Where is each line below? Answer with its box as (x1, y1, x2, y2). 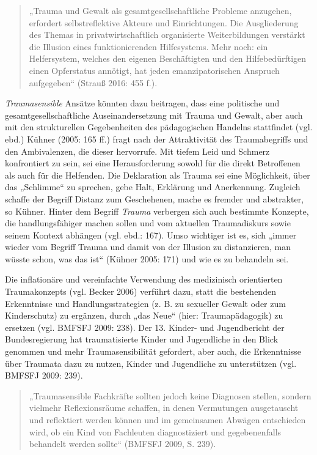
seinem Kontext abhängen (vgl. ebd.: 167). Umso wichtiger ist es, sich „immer (5, 228, 297, 241)
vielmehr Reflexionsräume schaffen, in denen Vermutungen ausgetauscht (29, 401, 299, 414)
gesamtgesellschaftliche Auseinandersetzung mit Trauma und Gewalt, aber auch (5, 108, 303, 121)
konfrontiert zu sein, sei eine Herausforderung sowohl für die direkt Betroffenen (5, 157, 301, 169)
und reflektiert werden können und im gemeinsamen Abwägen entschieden (29, 413, 306, 426)
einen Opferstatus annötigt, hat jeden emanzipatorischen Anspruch (29, 64, 280, 76)
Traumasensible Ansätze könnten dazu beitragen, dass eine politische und (5, 97, 280, 109)
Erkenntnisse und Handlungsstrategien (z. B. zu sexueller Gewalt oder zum (5, 297, 286, 309)
